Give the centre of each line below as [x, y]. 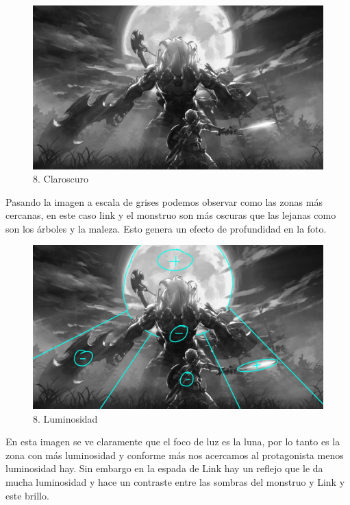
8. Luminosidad [65, 418]
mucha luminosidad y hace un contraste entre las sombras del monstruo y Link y [175, 481]
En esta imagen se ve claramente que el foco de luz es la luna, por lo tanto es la [173, 442]
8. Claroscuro [61, 179]
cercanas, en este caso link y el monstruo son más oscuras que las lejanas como [171, 215]
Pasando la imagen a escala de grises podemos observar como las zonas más [164, 201]
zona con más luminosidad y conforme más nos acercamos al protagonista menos [175, 455]
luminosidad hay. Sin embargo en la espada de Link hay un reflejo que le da [164, 468]
